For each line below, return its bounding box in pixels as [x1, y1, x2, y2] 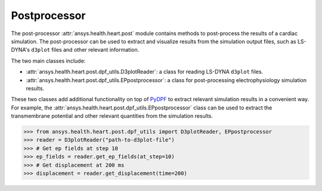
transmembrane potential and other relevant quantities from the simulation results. [11, 112, 213, 120]
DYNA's [11, 46, 30, 54]
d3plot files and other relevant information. [30, 46, 140, 54]
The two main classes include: [11, 57, 86, 64]
